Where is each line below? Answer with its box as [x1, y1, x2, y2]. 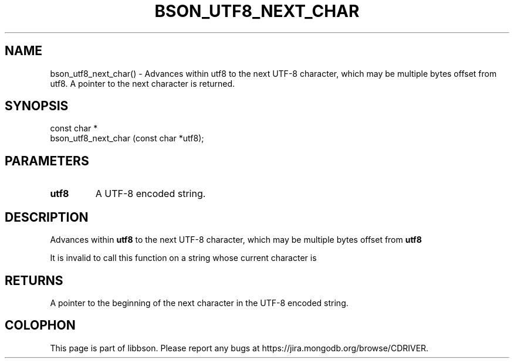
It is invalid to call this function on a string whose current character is [50, 253, 317, 263]
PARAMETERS [5, 153, 89, 168]
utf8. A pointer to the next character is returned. [50, 78, 235, 89]
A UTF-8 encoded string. [95, 188, 206, 200]
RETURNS [5, 273, 63, 288]
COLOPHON [5, 318, 76, 333]
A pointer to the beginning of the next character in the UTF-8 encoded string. [50, 297, 349, 308]
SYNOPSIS [5, 99, 69, 114]
